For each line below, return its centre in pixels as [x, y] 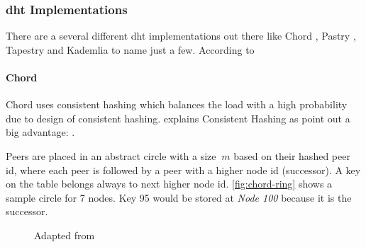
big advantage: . [40, 132]
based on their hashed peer [292, 155]
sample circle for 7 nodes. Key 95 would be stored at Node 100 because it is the [179, 197]
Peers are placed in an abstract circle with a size [111, 155]
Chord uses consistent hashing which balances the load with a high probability [177, 104]
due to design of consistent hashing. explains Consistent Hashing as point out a [178, 118]
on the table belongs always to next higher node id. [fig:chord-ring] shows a [169, 184]
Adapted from [65, 235]
